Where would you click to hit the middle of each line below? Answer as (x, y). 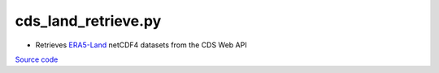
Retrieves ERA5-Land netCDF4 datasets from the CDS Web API (141, 45)
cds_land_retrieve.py (88, 21)
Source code (37, 59)
